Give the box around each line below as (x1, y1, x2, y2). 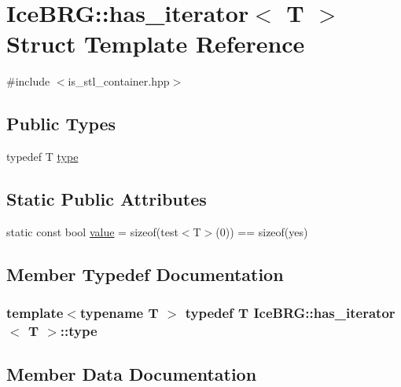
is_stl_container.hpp (68, 73, 170, 89)
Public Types (6, 111, 116, 136)
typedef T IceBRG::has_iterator (185, 303, 395, 323)
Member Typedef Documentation (6, 261, 284, 286)
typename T (79, 303, 159, 323)
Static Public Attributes (6, 187, 207, 211)
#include (6, 73, 50, 89)
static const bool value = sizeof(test (6, 223, 178, 239)
